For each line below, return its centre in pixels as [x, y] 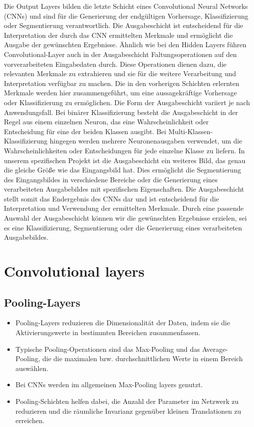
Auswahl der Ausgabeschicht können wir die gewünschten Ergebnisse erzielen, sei [126, 218]
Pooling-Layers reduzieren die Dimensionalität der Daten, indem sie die [123, 323]
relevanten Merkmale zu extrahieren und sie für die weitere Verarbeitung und [120, 73]
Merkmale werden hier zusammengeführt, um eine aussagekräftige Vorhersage [121, 93]
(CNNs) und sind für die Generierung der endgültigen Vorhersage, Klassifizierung [126, 15]
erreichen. [30, 420]
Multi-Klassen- [190, 131]
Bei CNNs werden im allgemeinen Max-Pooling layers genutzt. [109, 384]
